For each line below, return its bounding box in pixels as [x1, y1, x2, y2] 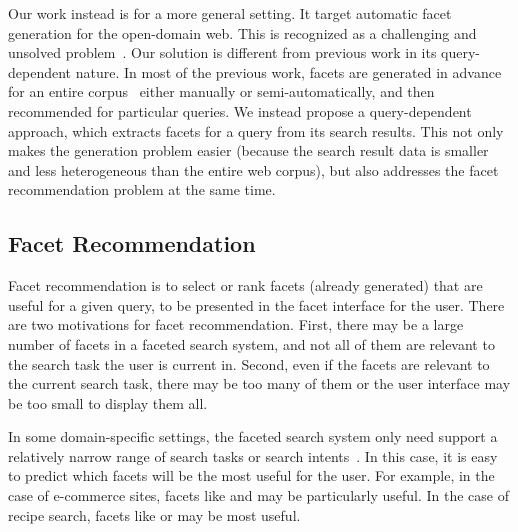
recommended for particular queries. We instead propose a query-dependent [8, 100, 472, 121]
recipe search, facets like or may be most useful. [8, 504, 301, 525]
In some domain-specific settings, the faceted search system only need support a [8, 426, 498, 447]
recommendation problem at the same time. [8, 179, 276, 200]
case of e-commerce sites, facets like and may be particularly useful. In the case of [8, 485, 509, 506]
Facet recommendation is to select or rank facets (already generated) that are [8, 275, 483, 296]
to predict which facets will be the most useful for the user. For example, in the [8, 465, 495, 486]
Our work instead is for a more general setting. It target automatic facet [8, 3, 452, 23]
